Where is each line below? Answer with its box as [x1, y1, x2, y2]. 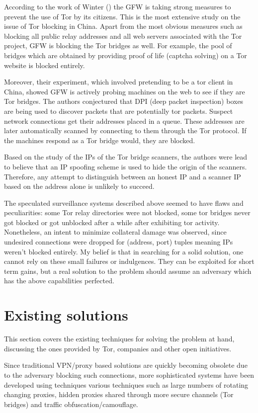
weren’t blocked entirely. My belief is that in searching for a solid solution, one [4, 246, 244, 256]
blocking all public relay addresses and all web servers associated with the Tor [4, 30, 242, 41]
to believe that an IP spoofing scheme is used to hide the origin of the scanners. [4, 161, 247, 171]
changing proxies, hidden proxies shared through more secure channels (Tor [4, 389, 234, 400]
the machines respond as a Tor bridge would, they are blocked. [4, 135, 195, 145]
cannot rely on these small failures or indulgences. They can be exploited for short [4, 256, 255, 266]
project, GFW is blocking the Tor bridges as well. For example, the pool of [4, 40, 232, 51]
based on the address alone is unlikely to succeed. [4, 181, 155, 191]
